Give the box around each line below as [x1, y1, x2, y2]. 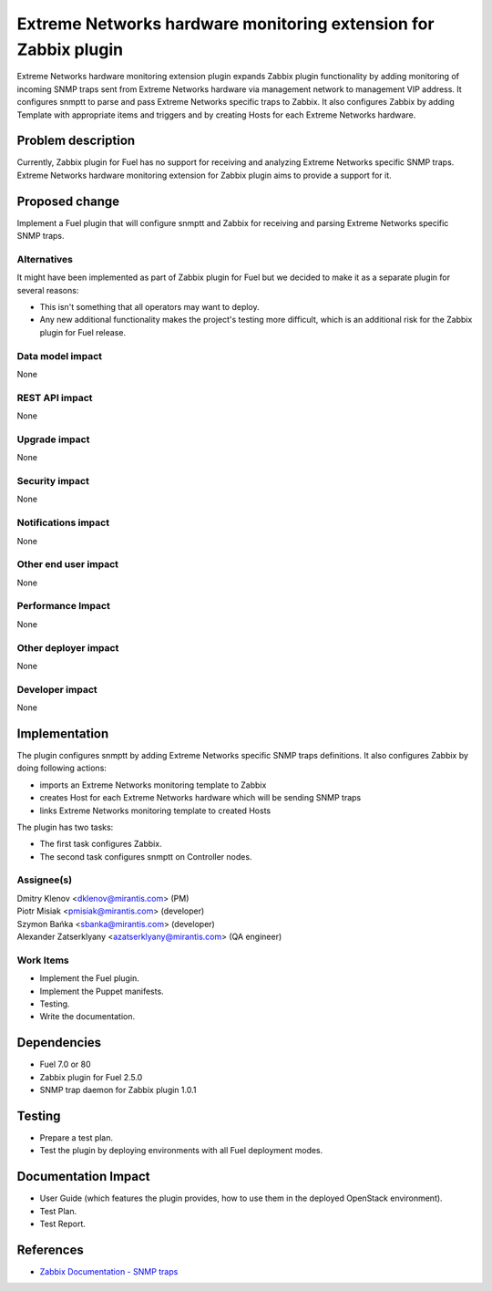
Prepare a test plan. [39, 1131, 114, 1143]
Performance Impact [16, 600, 111, 613]
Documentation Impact [16, 1169, 150, 1184]
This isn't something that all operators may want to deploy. [39, 302, 260, 313]
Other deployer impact [16, 641, 119, 654]
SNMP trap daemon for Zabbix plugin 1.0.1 [39, 1085, 197, 1096]
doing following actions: [16, 762, 107, 774]
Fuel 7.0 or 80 [39, 1059, 91, 1070]
